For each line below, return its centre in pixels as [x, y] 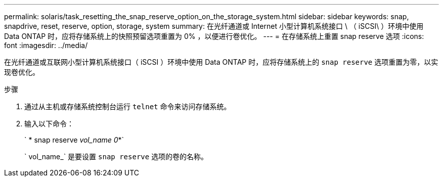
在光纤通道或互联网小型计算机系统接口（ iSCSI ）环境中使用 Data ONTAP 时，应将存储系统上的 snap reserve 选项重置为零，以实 [221, 62]
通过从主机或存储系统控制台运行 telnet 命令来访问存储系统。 [128, 106]
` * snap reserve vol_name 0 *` [74, 140]
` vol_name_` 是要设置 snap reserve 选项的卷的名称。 [116, 156]
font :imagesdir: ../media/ [46, 45]
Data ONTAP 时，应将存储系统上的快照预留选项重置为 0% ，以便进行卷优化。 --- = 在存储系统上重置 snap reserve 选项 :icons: [214, 36]
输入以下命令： [49, 124]
